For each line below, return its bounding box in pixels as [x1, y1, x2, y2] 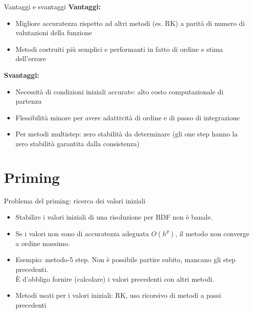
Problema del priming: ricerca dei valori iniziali [4, 195, 146, 205]
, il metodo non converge [175, 228, 250, 238]
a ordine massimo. [15, 238, 70, 248]
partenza [15, 96, 42, 106]
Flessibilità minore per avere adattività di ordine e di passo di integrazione [15, 112, 240, 122]
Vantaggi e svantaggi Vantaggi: [4, 1, 101, 11]
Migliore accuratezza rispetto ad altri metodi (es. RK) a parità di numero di [15, 18, 245, 28]
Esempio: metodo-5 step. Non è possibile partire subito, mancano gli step [15, 254, 236, 265]
